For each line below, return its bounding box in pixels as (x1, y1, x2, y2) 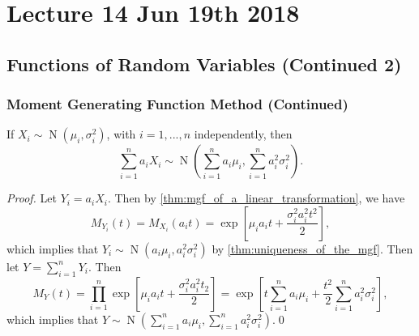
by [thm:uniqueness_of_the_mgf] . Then (212, 240, 413, 257)
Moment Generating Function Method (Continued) (6, 94, 348, 114)
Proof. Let (6, 189, 57, 206)
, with (106, 125, 136, 142)
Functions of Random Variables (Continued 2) (6, 51, 402, 76)
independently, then (194, 125, 293, 142)
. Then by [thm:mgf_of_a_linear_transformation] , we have (107, 189, 405, 206)
